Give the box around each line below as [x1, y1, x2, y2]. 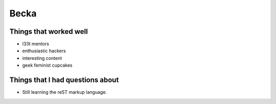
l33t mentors [22, 41, 50, 47]
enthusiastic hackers [22, 48, 66, 54]
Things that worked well [9, 27, 88, 36]
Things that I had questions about [9, 76, 119, 85]
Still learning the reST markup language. [22, 89, 107, 95]
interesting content [22, 55, 62, 61]
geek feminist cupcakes [22, 62, 73, 69]
